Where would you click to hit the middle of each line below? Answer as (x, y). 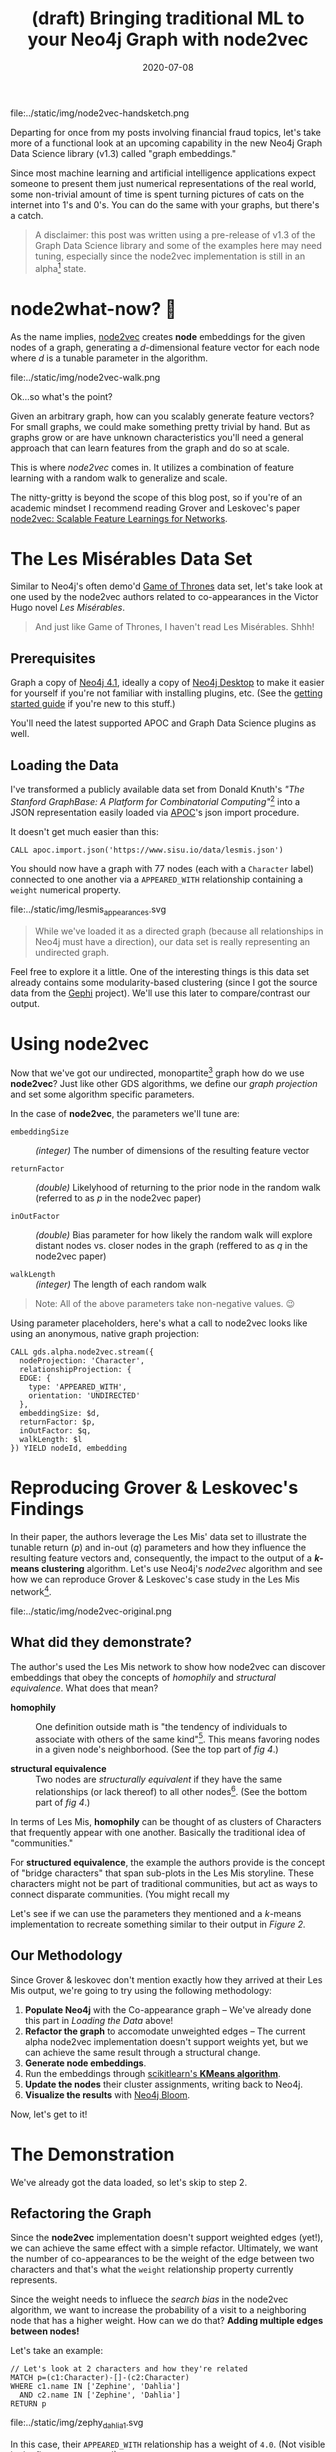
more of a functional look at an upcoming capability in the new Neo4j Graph (166, 143)
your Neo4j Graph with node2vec (168, 39)
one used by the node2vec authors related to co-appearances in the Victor (164, 597)
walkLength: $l (51, 1440)
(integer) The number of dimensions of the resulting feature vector (172, 1151)
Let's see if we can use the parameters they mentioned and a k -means (156, 1913)
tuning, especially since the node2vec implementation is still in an (170, 256)
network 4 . (31, 1590)
